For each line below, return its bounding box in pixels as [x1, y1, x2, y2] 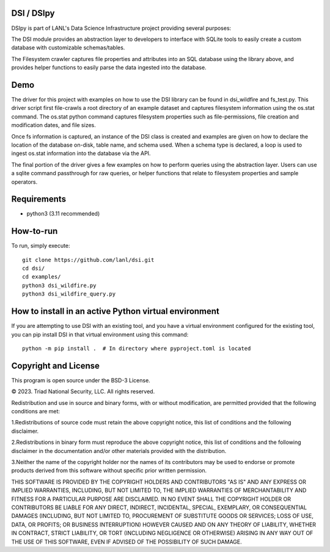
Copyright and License [11, 360, 100, 371]
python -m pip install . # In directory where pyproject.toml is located [22, 345, 251, 352]
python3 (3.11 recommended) [26, 210, 100, 217]
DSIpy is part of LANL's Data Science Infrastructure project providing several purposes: [11, 24, 232, 32]
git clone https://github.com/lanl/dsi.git [22, 256, 155, 263]
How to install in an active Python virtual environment [11, 306, 220, 317]
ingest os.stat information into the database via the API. [11, 150, 151, 157]
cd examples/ [22, 274, 61, 280]
